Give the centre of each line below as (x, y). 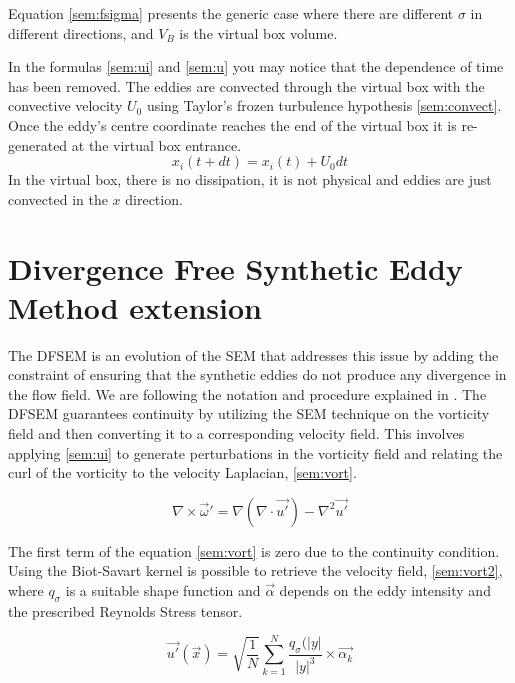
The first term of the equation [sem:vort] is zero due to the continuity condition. (254, 550)
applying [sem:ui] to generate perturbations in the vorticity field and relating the (255, 452)
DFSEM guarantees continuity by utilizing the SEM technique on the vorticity (249, 413)
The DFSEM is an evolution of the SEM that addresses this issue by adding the (253, 354)
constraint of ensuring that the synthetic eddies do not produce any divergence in (257, 374)
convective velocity (65, 105)
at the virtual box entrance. (156, 144)
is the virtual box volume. (258, 32)
